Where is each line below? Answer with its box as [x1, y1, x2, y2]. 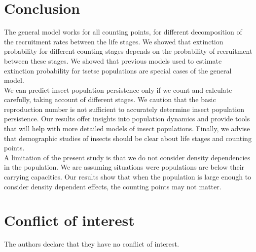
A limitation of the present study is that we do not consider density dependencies [4, 152, 251, 162]
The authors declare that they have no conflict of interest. [4, 239, 179, 249]
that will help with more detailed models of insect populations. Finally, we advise [4, 123, 250, 134]
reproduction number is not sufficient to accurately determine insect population [4, 104, 244, 114]
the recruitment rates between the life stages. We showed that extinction [4, 36, 223, 46]
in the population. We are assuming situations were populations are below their [4, 162, 245, 172]
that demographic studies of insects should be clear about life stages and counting [4, 133, 252, 143]
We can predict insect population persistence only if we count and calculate [4, 84, 232, 95]
